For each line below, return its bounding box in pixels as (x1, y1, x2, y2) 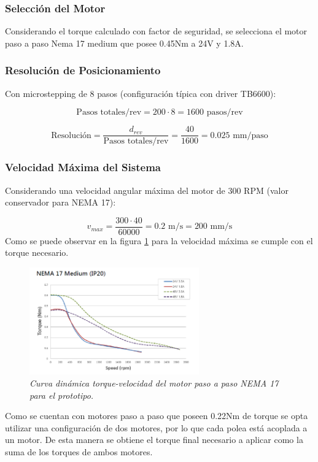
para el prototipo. (29, 388, 94, 401)
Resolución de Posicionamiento (5, 63, 161, 78)
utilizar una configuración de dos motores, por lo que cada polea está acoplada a (5, 421, 308, 434)
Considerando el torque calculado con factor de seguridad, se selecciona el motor (5, 25, 308, 37)
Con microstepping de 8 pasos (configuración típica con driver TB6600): (5, 87, 276, 99)
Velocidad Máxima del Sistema (5, 160, 161, 175)
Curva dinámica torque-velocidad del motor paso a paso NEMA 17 (29, 377, 279, 389)
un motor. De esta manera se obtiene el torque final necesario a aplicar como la (5, 433, 303, 446)
